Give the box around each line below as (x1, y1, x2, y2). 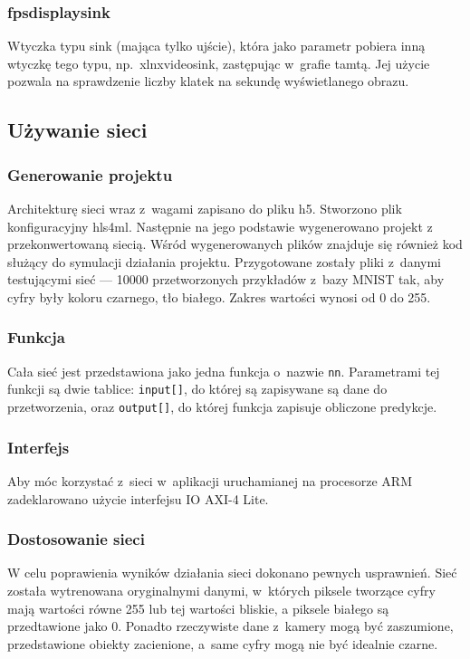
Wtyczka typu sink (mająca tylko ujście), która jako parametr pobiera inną (7, 36, 426, 55)
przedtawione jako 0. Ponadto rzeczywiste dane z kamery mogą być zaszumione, (7, 616, 454, 635)
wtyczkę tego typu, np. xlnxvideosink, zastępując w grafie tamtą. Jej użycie (7, 53, 430, 72)
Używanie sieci (7, 116, 148, 144)
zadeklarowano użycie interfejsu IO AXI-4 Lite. (7, 489, 269, 508)
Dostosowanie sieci (7, 528, 145, 550)
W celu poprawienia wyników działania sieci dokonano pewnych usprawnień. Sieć (7, 563, 457, 582)
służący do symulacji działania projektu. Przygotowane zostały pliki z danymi (7, 252, 441, 271)
